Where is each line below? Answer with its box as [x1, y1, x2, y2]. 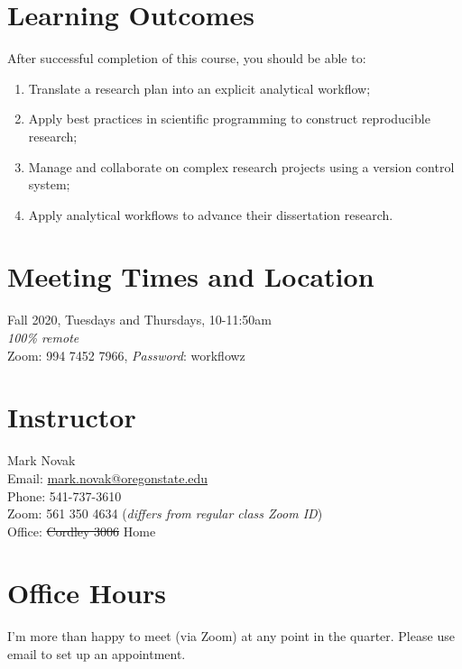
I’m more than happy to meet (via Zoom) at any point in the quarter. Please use [7, 627, 455, 646]
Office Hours [7, 574, 166, 611]
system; [28, 175, 70, 194]
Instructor [7, 399, 136, 435]
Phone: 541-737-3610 [7, 486, 122, 505]
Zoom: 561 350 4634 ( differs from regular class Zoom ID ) [7, 504, 323, 523]
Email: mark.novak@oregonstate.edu [7, 468, 208, 487]
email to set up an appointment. [7, 645, 186, 663]
